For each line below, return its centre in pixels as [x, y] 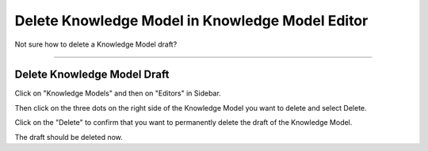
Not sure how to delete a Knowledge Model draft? [96, 44]
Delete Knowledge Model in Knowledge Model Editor [191, 21]
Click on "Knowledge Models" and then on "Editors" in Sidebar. [118, 93]
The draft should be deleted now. [69, 137]
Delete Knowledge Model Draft [92, 75]
